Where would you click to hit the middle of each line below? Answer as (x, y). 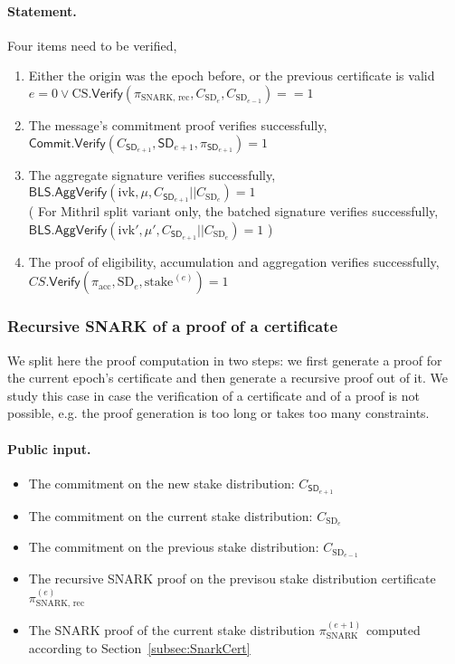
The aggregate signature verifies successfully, (152, 174)
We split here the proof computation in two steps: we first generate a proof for (225, 360)
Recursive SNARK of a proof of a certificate (173, 326)
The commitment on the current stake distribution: (171, 515)
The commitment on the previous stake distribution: (174, 547)
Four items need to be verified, (92, 45)
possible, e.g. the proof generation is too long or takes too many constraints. (218, 413)
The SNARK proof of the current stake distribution (172, 629)
